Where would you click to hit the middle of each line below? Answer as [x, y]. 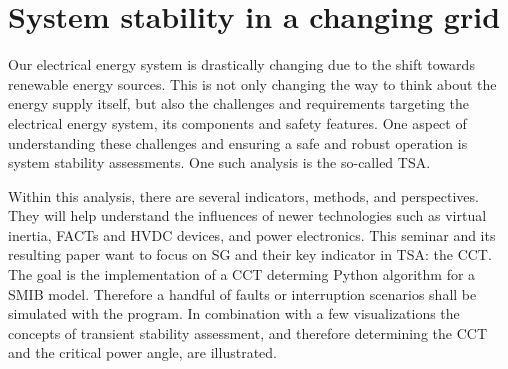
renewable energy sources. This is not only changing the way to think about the [252, 83]
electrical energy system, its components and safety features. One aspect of [237, 122]
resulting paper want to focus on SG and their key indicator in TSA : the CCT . [250, 254]
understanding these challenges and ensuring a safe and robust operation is [238, 142]
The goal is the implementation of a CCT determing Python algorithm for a [242, 274]
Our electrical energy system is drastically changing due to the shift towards [241, 64]
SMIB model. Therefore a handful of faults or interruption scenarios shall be [242, 293]
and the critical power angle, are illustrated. [142, 352]
